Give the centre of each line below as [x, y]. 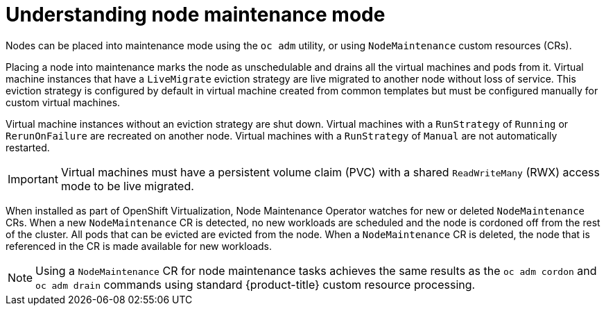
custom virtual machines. [63, 102]
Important [33, 179]
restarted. [28, 147]
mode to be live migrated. [127, 186]
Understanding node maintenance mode [196, 15]
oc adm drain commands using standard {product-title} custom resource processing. [256, 284]
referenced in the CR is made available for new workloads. [139, 246]
